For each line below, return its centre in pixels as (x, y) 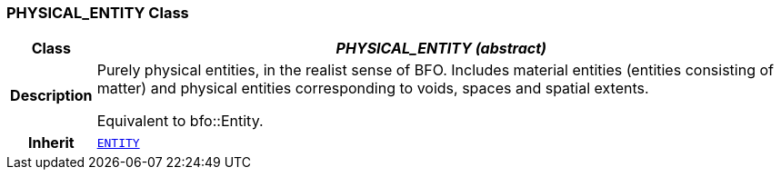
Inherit (51, 143)
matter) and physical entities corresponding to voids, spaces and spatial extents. (373, 88)
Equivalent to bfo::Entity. (180, 121)
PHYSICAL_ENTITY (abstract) (441, 49)
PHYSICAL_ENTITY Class (98, 13)
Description (51, 96)
